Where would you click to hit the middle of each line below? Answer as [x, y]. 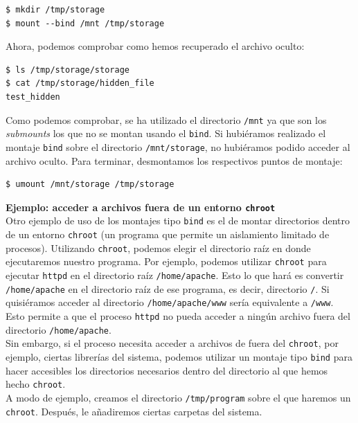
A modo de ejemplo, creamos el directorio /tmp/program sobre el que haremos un [178, 397]
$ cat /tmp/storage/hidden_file [80, 83]
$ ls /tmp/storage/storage [68, 70]
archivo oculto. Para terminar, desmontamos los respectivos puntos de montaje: [174, 160]
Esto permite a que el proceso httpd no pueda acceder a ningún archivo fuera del [178, 315]
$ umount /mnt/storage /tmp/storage [90, 184]
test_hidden [33, 97]
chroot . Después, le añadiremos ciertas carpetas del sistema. [134, 411]
